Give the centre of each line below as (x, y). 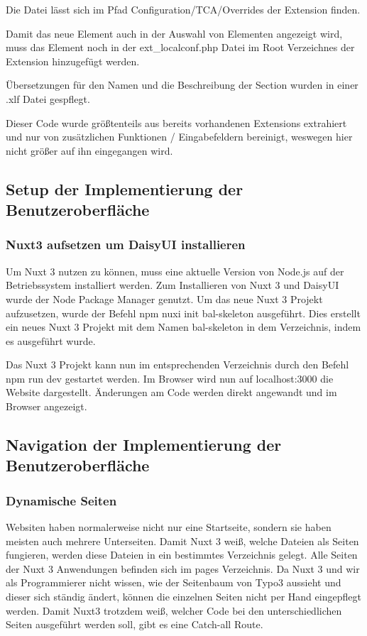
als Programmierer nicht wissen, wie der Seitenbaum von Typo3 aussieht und (174, 582)
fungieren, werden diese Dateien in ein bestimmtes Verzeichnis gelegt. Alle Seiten (182, 555)
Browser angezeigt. (46, 406)
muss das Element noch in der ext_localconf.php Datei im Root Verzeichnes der (180, 47)
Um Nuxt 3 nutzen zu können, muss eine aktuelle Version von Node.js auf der (175, 271)
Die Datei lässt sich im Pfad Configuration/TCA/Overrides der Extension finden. (183, 9)
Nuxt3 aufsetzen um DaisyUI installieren (126, 245)
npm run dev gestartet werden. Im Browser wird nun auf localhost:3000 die (170, 378)
